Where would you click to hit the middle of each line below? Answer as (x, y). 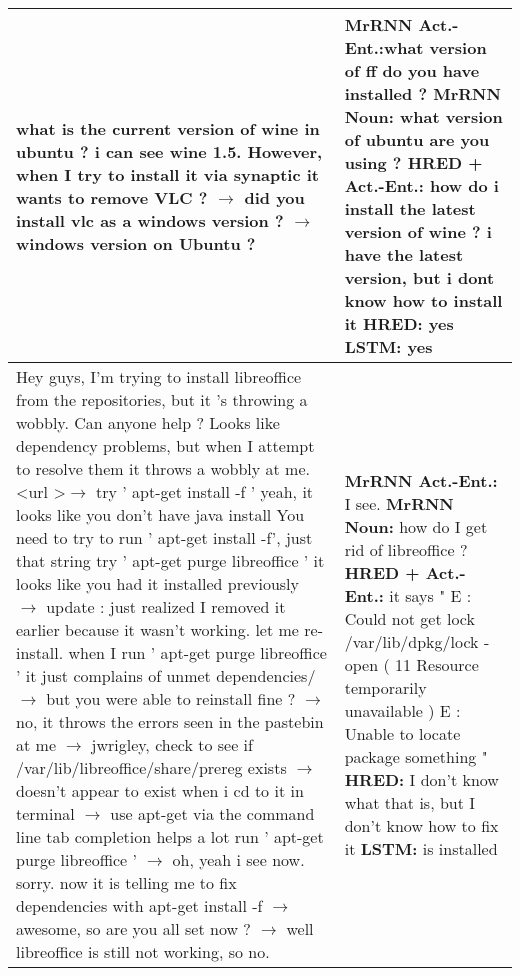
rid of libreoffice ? (406, 549)
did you (274, 197)
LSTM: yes (388, 346)
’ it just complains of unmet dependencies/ (166, 675)
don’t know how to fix (421, 825)
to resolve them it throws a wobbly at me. (163, 468)
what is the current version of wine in (168, 128)
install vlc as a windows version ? (150, 220)
